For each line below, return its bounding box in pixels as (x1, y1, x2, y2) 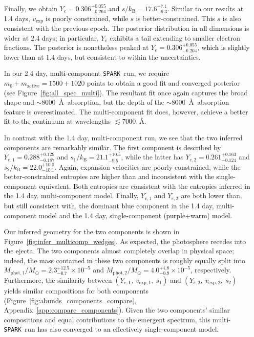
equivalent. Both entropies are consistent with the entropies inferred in (39, 180, 250, 191)
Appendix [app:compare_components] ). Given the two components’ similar (4, 305, 230, 315)
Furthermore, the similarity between (4, 274, 112, 285)
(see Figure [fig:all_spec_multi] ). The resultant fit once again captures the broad (4, 87, 248, 97)
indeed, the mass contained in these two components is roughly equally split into (4, 255, 245, 265)
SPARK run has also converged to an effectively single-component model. (4, 324, 219, 334)
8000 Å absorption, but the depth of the (42, 97, 165, 107)
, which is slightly (197, 42, 250, 52)
